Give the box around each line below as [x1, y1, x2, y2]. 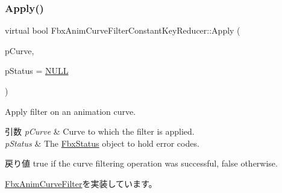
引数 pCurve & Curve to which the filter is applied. [5, 125, 195, 138]
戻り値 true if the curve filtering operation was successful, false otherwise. [5, 157, 278, 170]
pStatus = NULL [5, 64, 69, 77]
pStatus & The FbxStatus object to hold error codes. [5, 136, 199, 149]
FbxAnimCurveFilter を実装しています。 [5, 177, 157, 189]
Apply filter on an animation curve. [5, 105, 136, 117]
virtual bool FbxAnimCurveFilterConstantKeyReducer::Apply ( [5, 24, 240, 37]
